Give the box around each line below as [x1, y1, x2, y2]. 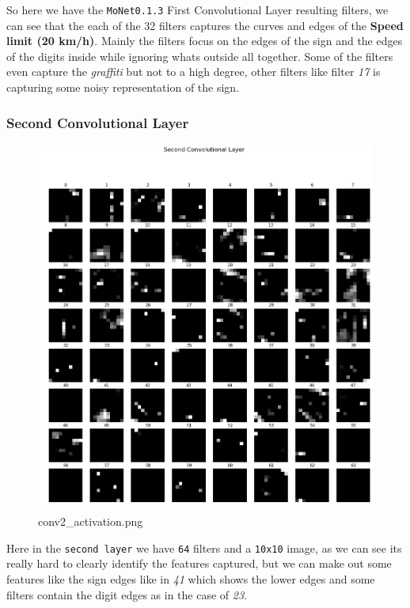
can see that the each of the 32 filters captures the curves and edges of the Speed [6, 17, 404, 33]
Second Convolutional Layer [6, 112, 189, 132]
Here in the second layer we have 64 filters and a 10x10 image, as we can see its [6, 539, 402, 556]
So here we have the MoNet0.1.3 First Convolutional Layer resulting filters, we [6, 2, 389, 17]
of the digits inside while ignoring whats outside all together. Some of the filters [6, 47, 393, 64]
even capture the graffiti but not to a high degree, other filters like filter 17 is [6, 63, 381, 80]
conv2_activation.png [38, 513, 143, 530]
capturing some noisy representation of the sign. [6, 79, 240, 96]
